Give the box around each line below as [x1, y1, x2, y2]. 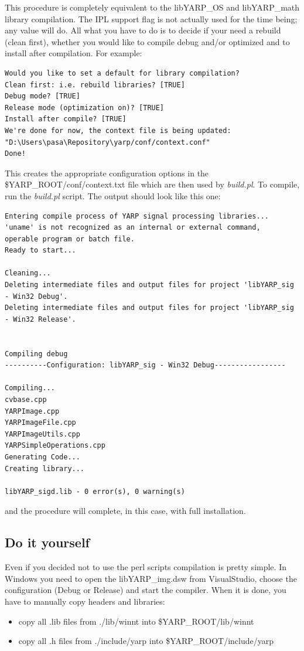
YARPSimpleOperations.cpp [5, 441, 105, 450]
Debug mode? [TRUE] [5, 92, 80, 101]
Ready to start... [5, 246, 76, 255]
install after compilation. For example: [5, 47, 142, 59]
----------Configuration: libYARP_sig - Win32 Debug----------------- [5, 361, 286, 370]
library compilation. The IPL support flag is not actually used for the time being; [5, 12, 298, 25]
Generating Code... [5, 452, 80, 461]
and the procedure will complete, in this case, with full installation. [5, 505, 246, 517]
